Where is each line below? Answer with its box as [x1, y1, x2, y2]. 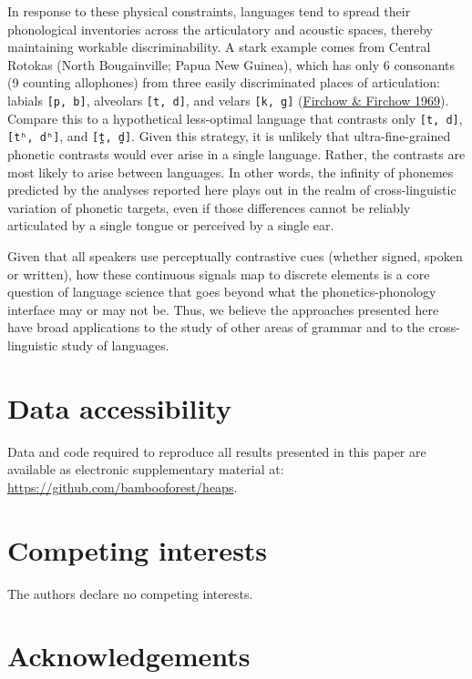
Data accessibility [7, 389, 231, 426]
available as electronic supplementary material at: [7, 460, 284, 479]
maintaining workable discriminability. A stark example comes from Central [7, 37, 431, 56]
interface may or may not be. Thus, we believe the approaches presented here [7, 299, 439, 319]
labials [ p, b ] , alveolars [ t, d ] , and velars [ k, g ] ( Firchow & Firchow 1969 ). [7, 90, 449, 109]
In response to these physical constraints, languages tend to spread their [7, 2, 411, 20]
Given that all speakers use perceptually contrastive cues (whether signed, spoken [7, 246, 463, 265]
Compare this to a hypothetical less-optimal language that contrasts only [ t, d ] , [7, 108, 463, 127]
